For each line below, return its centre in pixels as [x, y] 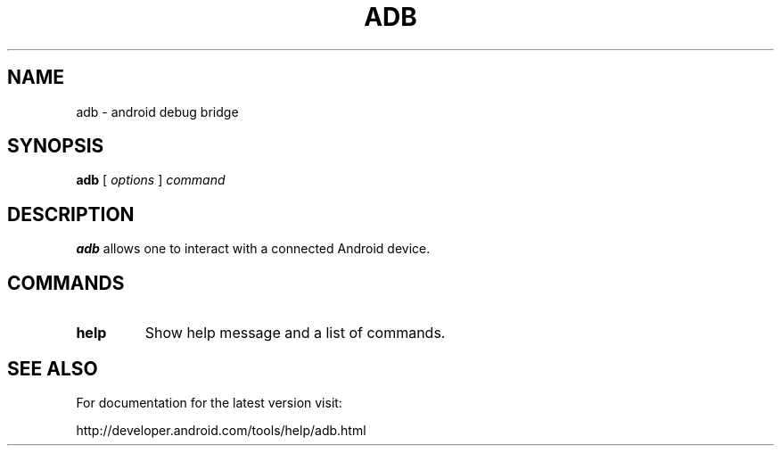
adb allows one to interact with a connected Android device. [253, 249]
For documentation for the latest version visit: [209, 402]
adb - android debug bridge [157, 111]
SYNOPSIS [56, 146]
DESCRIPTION [71, 214]
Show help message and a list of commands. [295, 333]
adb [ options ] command [151, 180]
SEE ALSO [53, 368]
